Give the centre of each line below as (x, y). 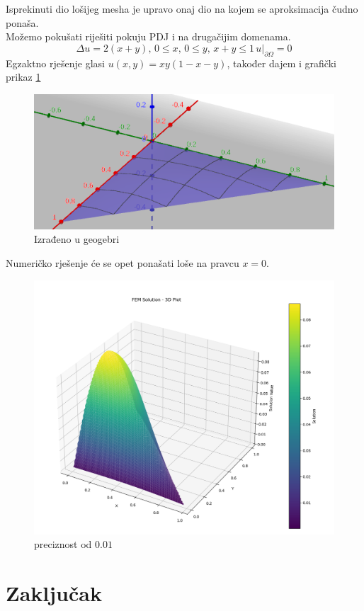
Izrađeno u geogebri (77, 239)
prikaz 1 (23, 77)
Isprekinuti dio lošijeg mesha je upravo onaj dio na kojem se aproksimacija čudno (182, 8)
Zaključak (54, 592)
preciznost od (63, 544)
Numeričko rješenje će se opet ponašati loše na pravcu (123, 263)
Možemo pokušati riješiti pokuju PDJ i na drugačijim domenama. (148, 36)
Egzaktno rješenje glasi (55, 63)
